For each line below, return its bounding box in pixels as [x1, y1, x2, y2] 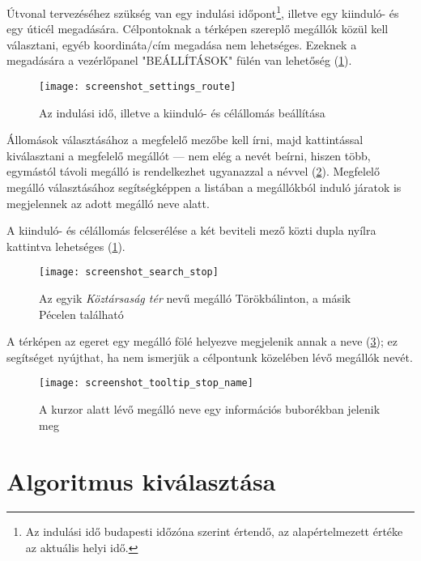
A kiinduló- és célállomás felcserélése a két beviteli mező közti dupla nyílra [6, 222, 376, 239]
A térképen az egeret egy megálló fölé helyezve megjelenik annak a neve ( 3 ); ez [6, 333, 398, 350]
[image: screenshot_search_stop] [39, 266, 219, 278]
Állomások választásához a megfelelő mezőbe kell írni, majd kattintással [6, 131, 364, 148]
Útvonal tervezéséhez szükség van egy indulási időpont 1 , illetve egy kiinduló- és [6, 2, 399, 21]
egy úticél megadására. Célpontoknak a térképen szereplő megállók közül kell [6, 20, 389, 37]
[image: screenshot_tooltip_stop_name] [39, 377, 253, 389]
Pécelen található [39, 305, 124, 322]
